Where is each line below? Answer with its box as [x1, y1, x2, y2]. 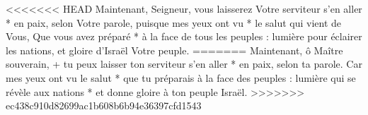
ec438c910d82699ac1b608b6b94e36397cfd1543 [6, 98, 202, 113]
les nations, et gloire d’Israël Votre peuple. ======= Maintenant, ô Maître [6, 42, 343, 57]
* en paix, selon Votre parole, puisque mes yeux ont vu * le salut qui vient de [6, 15, 342, 30]
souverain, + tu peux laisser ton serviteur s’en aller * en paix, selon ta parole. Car [6, 56, 362, 71]
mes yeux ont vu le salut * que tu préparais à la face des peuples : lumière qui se [6, 70, 356, 85]
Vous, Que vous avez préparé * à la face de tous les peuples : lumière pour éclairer [6, 29, 362, 44]
